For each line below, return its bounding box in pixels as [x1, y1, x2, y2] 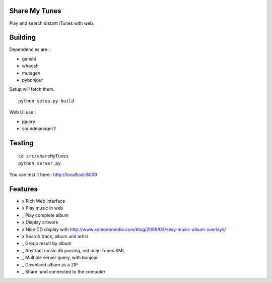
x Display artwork [22, 219, 58, 225]
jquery [22, 119, 35, 125]
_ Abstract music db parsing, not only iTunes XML [22, 247, 125, 253]
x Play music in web [22, 205, 63, 211]
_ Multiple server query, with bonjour [22, 255, 98, 261]
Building [9, 33, 36, 42]
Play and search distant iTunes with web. [9, 20, 94, 26]
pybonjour [22, 77, 43, 83]
